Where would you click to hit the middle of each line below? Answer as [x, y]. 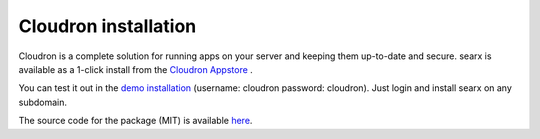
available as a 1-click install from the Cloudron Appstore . [136, 69]
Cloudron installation [107, 26]
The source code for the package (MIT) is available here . [135, 121]
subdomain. [43, 102]
